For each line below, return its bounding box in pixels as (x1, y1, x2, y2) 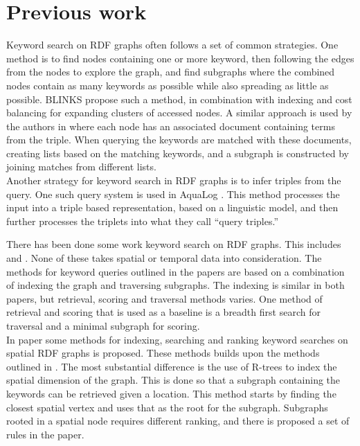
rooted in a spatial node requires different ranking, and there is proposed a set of (6, 413, 350, 428)
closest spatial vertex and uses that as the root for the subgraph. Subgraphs (6, 400, 328, 414)
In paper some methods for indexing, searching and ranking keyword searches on (6, 332, 348, 346)
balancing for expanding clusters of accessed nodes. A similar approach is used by (6, 105, 352, 120)
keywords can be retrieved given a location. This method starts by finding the (6, 386, 336, 400)
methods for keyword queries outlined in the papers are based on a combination (6, 264, 345, 278)
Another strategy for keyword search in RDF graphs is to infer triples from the (6, 173, 341, 188)
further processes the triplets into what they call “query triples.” (6, 213, 279, 228)
